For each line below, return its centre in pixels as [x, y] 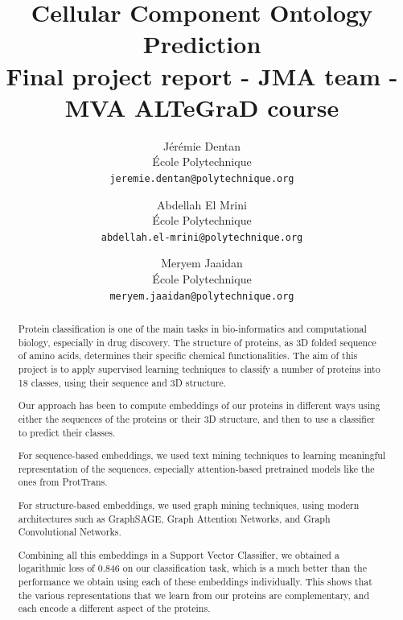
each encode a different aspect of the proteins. [114, 608]
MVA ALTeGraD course [202, 107]
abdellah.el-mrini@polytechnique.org [202, 237]
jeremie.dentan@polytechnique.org [202, 178]
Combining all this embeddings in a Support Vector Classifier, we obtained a [179, 554]
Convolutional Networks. [70, 532]
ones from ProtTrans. [63, 482]
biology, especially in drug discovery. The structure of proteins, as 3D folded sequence [197, 342]
